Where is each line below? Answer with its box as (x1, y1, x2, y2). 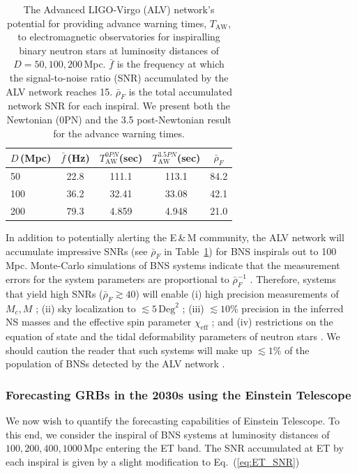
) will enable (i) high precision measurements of (135, 286, 339, 300)
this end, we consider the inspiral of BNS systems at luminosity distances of (6, 427, 330, 441)
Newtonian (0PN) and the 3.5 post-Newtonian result (6, 112, 231, 126)
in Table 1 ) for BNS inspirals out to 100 (164, 243, 337, 258)
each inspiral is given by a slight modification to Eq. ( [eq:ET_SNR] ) (6, 454, 300, 468)
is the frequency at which (116, 56, 225, 71)
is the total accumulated (128, 84, 232, 98)
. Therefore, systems (250, 271, 336, 286)
